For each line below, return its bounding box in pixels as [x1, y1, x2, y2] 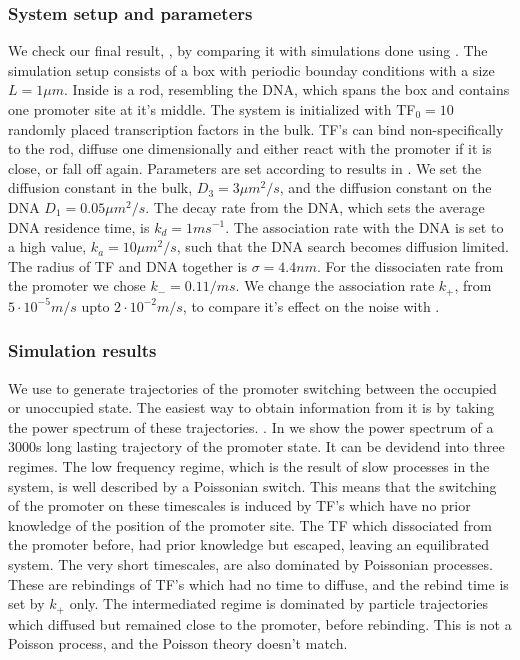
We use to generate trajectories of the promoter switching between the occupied [8, 377, 497, 398]
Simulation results [8, 338, 157, 363]
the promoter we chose [8, 275, 146, 296]
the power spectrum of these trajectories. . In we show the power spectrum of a [8, 416, 494, 437]
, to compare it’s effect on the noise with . [182, 295, 440, 316]
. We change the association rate [235, 275, 435, 296]
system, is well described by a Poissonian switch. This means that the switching [8, 475, 497, 496]
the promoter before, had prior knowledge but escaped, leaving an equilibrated [8, 534, 490, 555]
